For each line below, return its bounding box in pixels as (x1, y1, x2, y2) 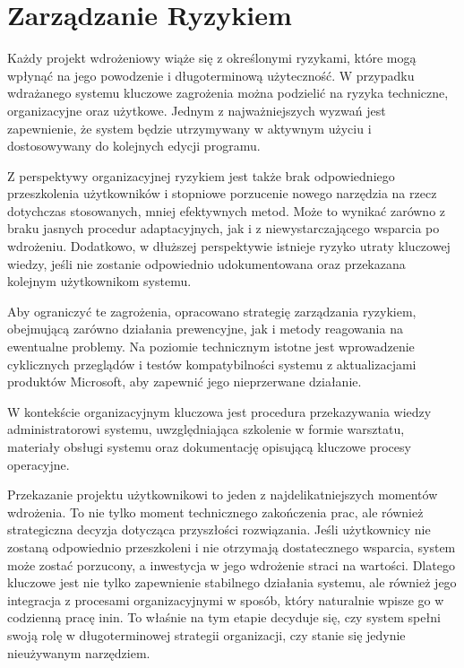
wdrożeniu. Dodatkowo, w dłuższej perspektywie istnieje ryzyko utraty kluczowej (7, 237, 451, 256)
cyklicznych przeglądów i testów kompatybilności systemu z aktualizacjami (7, 354, 417, 373)
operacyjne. (7, 455, 70, 473)
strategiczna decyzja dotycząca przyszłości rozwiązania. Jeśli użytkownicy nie (7, 520, 431, 539)
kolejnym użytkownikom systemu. (7, 272, 192, 291)
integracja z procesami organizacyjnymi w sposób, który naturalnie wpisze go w (7, 590, 444, 609)
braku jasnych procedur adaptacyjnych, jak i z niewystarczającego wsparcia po (7, 219, 440, 238)
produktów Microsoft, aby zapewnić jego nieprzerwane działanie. (7, 372, 362, 391)
